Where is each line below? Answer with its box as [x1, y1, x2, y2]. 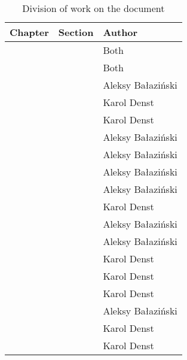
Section [58, 25, 94, 39]
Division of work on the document [22, 1, 165, 15]
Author [103, 25, 138, 39]
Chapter [10, 25, 49, 39]
